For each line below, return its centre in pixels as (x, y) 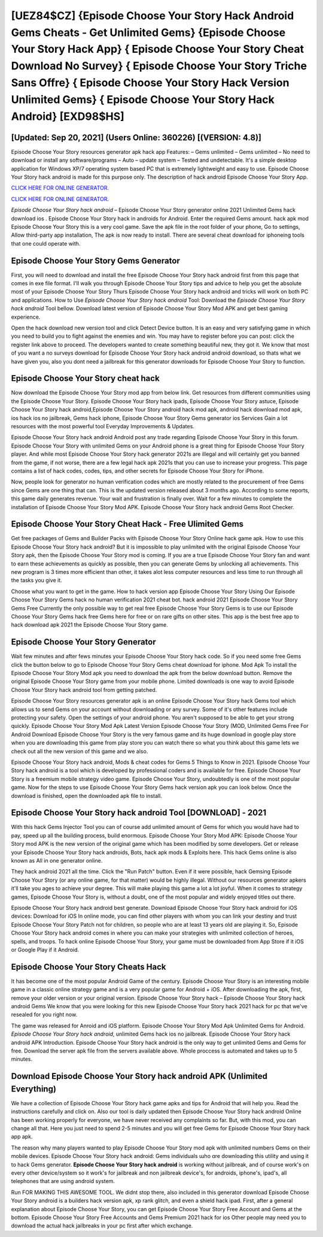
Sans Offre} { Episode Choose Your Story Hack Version (150, 82)
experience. (26, 317)
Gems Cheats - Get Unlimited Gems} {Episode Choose (148, 32)
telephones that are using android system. (63, 1181)
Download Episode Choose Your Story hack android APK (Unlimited (139, 1076)
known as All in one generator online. (57, 860)
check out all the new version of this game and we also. (80, 751)
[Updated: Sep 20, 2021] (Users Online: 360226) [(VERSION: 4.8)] (136, 137)
